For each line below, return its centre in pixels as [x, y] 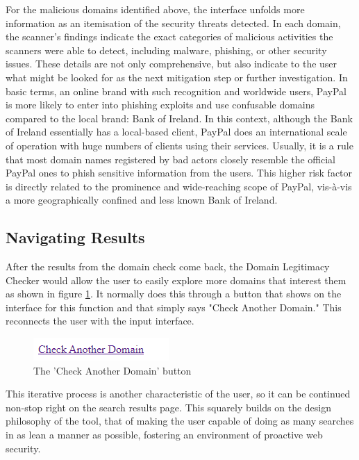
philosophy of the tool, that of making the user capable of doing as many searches [180, 421]
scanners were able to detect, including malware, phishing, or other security [166, 50]
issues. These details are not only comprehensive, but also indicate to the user [172, 64]
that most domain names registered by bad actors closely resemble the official [170, 159]
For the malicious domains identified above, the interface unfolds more [155, 9]
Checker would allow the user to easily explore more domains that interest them [176, 280]
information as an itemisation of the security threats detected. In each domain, [173, 23]
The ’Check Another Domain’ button [112, 370]
